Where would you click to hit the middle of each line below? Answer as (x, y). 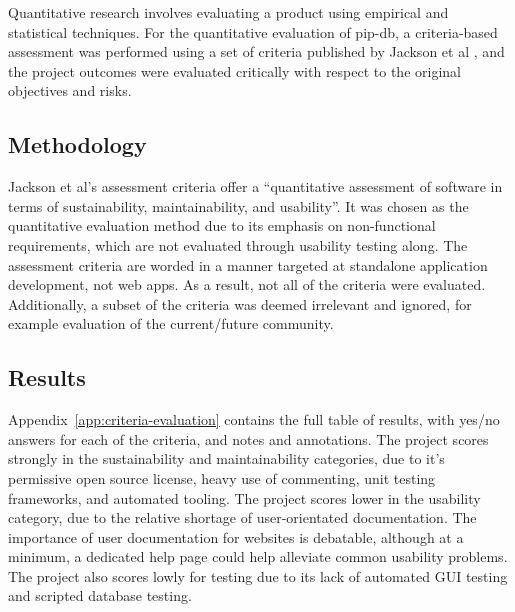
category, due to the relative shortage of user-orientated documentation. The (242, 517)
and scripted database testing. (100, 595)
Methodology (77, 144)
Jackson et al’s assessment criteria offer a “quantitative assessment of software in (255, 186)
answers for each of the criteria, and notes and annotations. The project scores (248, 438)
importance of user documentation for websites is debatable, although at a (236, 536)
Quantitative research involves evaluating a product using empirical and (228, 12)
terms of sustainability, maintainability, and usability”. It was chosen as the (238, 205)
